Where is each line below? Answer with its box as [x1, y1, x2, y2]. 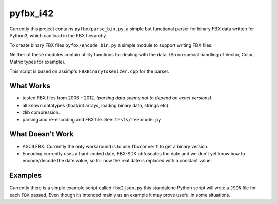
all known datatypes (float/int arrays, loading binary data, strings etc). [22, 102, 170, 108]
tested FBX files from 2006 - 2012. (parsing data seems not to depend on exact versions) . [22, 95, 213, 101]
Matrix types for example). [9, 59, 66, 65]
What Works [9, 81, 51, 90]
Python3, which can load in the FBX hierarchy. [9, 32, 107, 38]
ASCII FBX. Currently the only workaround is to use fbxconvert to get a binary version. [22, 144, 209, 150]
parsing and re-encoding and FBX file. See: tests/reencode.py [22, 116, 161, 123]
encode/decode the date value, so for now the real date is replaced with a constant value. [22, 158, 212, 164]
